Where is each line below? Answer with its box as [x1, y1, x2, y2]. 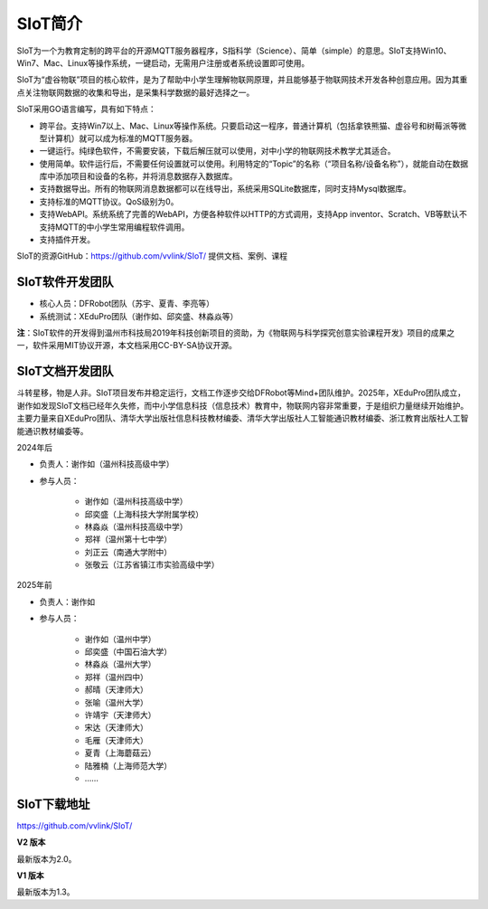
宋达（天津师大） [84, 722, 148, 733]
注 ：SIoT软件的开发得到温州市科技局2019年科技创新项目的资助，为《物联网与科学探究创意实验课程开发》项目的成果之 [16, 327, 455, 338]
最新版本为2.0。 [16, 853, 77, 864]
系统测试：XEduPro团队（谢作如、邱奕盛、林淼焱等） [39, 310, 239, 321]
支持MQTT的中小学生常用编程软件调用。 [39, 222, 190, 232]
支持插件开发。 [39, 234, 95, 245]
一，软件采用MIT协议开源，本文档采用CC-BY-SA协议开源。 [16, 340, 237, 351]
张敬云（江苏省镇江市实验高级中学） [84, 559, 220, 570]
